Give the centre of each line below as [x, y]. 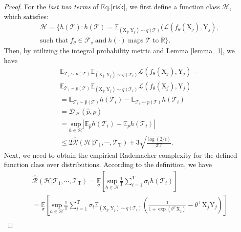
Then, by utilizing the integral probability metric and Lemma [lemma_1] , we [120, 51]
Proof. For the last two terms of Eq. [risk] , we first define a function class [112, 6]
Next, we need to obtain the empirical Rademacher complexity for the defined [121, 155]
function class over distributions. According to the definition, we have [108, 164]
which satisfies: [26, 16]
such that [54, 41]
